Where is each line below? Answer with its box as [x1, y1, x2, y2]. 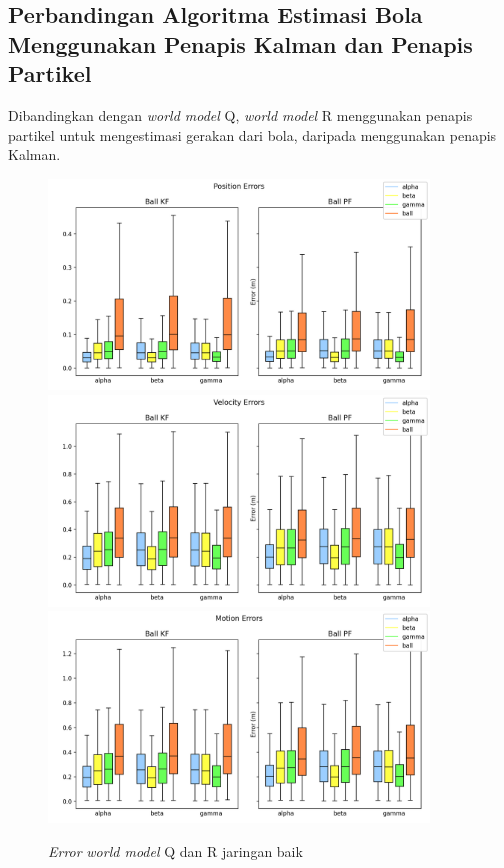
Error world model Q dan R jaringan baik [48, 840, 303, 861]
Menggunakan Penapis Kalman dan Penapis [8, 28, 473, 59]
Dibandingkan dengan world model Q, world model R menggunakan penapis [8, 104, 473, 125]
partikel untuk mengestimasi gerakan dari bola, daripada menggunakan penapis [8, 124, 497, 145]
